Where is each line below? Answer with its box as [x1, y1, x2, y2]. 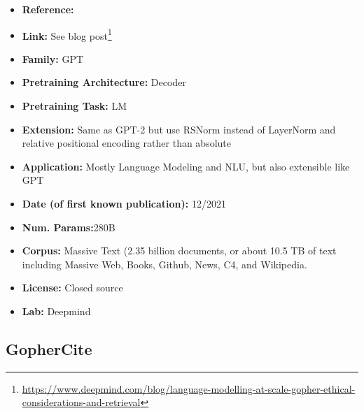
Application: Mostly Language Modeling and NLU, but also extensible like [22, 159, 350, 173]
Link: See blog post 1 [22, 26, 112, 43]
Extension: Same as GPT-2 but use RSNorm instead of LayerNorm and [22, 122, 336, 136]
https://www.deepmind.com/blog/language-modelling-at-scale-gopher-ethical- [22, 381, 356, 396]
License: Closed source [22, 280, 123, 295]
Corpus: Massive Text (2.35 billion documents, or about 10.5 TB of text [22, 243, 337, 258]
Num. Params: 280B [22, 219, 115, 234]
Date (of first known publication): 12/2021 [22, 196, 226, 210]
